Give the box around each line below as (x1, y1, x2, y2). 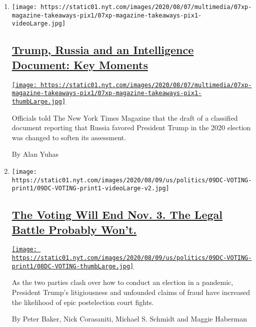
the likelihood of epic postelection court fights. (11, 296, 154, 307)
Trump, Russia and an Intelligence (11, 42, 194, 58)
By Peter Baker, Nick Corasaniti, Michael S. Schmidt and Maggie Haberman (11, 313, 247, 324)
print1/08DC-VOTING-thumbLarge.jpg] (11, 262, 134, 270)
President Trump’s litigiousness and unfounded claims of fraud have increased (11, 287, 250, 297)
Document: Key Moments (11, 57, 148, 72)
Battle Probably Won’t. (11, 221, 137, 237)
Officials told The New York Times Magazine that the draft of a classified (11, 112, 238, 123)
